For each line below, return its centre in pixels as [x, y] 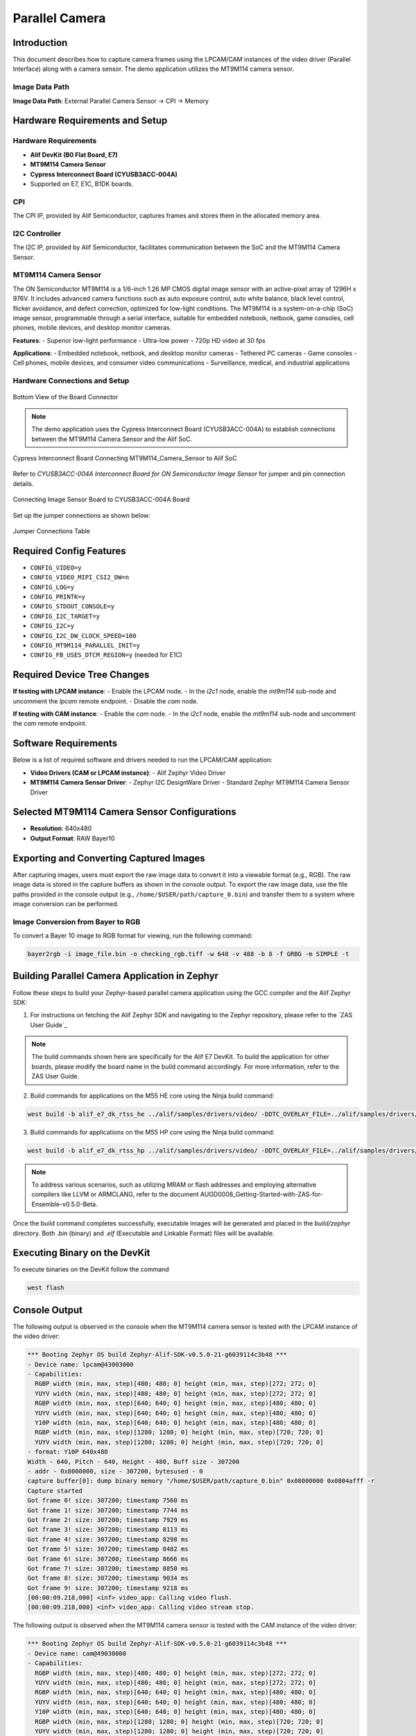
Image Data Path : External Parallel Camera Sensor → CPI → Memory [111, 101]
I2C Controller [37, 233]
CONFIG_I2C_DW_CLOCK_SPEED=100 [83, 636]
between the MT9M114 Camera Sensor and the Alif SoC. [112, 439]
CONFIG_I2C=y [52, 626]
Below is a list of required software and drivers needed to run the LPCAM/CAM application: [143, 760]
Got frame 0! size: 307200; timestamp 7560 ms [108, 1501]
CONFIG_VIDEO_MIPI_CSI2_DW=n [80, 577]
